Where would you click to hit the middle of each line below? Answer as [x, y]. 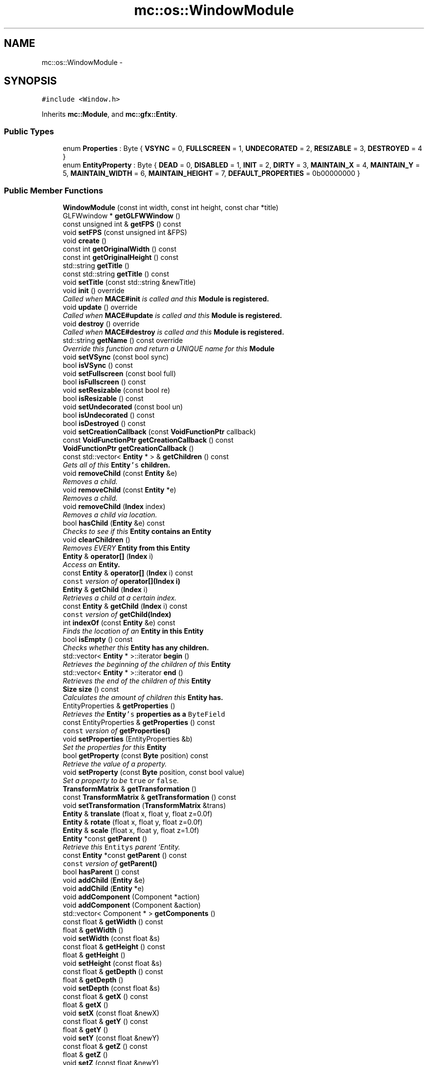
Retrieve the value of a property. [115, 764]
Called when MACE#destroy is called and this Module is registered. [173, 332]
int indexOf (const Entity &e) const [119, 622]
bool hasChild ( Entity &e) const [114, 523]
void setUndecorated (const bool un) [123, 406]
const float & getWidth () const [113, 921]
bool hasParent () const [101, 872]
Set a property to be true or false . [121, 780]
